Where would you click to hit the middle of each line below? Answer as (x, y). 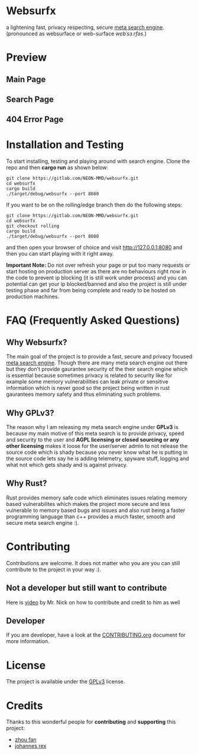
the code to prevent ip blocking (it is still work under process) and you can (97, 278)
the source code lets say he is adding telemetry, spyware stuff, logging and (98, 459)
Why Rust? (27, 483)
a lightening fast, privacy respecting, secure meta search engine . (85, 27)
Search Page (30, 99)
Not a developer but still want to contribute (87, 588)
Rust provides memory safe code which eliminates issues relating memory (97, 498)
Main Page (26, 79)
